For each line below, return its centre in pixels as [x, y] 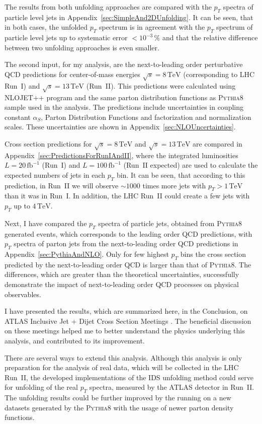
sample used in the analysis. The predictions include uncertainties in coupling [124, 107]
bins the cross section [213, 254]
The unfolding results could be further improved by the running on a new [118, 398]
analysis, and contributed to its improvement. [75, 340]
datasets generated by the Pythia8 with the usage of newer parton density [119, 407]
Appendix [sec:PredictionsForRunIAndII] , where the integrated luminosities [121, 155]
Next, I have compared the [46, 223]
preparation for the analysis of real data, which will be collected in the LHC [122, 367]
